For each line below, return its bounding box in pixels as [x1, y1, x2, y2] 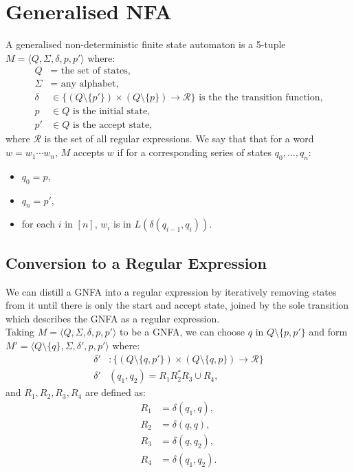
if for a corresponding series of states [117, 145, 272, 159]
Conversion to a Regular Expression [5, 252, 267, 273]
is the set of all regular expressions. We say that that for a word [44, 131, 314, 146]
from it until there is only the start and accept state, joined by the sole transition [5, 298, 349, 312]
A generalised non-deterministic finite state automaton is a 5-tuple [5, 37, 286, 52]
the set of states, [60, 66, 131, 76]
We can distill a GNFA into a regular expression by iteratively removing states [5, 284, 337, 298]
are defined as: [85, 385, 146, 399]
